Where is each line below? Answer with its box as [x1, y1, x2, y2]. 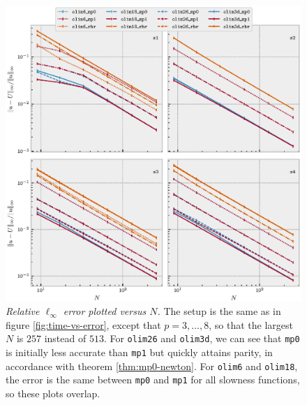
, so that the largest [209, 317, 293, 332]
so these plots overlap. [6, 385, 100, 400]
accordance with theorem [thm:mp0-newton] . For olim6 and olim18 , [6, 358, 298, 373]
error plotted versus [63, 304, 147, 318]
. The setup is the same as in [157, 304, 281, 318]
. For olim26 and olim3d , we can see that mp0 [103, 331, 300, 346]
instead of [44, 331, 87, 346]
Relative [6, 304, 40, 318]
